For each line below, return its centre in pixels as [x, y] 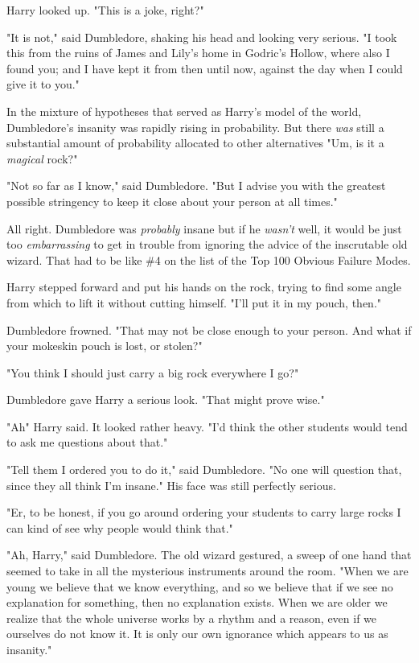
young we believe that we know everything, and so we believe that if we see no [200, 586]
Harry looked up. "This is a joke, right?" [105, 10]
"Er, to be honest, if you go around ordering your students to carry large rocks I [204, 512]
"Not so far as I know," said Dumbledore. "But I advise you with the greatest [196, 185]
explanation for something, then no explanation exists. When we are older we [197, 602]
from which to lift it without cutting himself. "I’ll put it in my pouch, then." [194, 302]
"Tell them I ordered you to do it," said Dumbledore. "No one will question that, [204, 469]
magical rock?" [42, 158]
